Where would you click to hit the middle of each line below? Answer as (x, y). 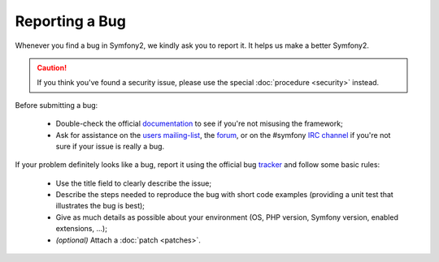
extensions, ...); (81, 229)
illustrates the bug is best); (100, 206)
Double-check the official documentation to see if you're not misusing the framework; (199, 124)
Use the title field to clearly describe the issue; (134, 183)
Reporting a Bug (70, 21)
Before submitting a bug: (57, 105)
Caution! (52, 67)
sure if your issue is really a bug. (110, 146)
